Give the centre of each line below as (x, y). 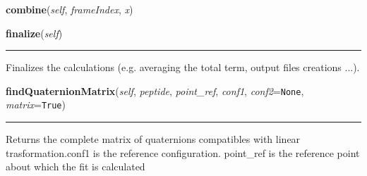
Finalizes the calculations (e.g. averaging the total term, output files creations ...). (183, 67)
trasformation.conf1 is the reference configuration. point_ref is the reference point (183, 152)
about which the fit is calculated (76, 166)
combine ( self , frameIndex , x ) (70, 9)
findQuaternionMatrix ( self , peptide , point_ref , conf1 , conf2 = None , (155, 90)
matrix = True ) (36, 105)
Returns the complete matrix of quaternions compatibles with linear (153, 139)
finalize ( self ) (34, 33)
